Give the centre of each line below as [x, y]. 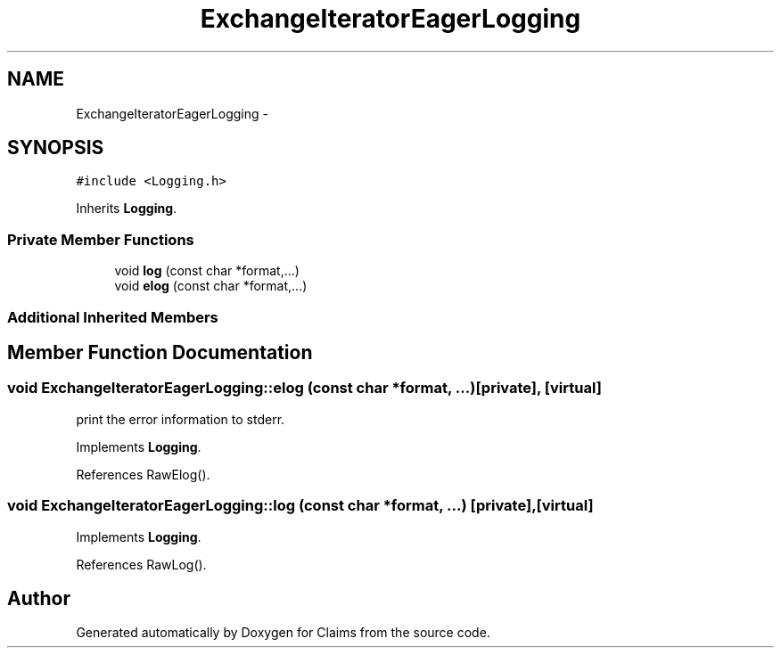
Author [39, 598]
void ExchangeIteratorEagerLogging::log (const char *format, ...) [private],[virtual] [300, 506]
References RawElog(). [143, 474]
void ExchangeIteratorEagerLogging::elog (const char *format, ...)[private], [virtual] [304, 388]
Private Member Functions [101, 239]
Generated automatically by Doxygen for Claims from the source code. [283, 633]
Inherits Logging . [127, 209]
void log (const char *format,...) [207, 271]
